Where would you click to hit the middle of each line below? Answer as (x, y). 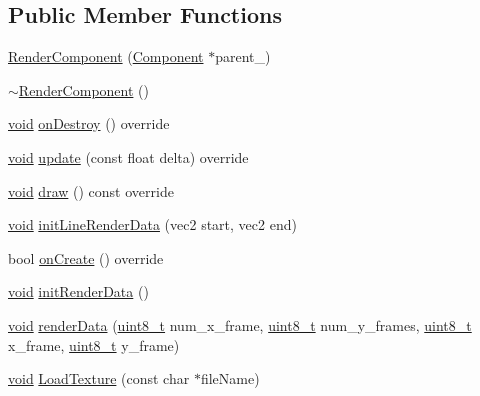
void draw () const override (91, 190)
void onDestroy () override (89, 123)
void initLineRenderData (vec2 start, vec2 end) (152, 224)
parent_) (243, 56)
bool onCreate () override (86, 257)
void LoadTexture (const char (99, 378)
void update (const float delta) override (128, 156)
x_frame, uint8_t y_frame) (94, 344)
